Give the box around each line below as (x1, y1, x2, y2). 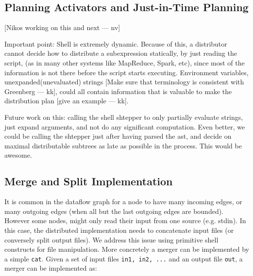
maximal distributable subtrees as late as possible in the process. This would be (4, 140, 242, 150)
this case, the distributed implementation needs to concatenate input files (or (4, 225, 234, 235)
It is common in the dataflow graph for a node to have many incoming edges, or (4, 196, 242, 207)
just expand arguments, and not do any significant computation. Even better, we (4, 121, 245, 131)
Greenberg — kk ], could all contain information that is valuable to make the (4, 86, 232, 96)
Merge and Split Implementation (4, 174, 173, 189)
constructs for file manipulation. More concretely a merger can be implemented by (4, 244, 249, 254)
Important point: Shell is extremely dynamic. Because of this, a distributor (4, 38, 227, 49)
